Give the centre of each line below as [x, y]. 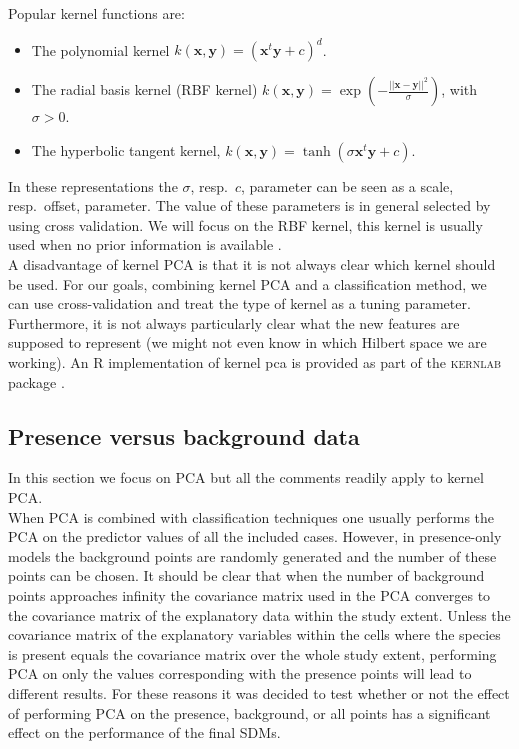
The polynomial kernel [100, 49]
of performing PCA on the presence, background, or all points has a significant [249, 712]
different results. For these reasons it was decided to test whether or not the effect [259, 692]
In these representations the [93, 185]
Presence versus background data [184, 435]
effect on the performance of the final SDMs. [144, 732]
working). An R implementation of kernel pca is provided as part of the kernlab [254, 362]
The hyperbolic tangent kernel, [126, 149]
